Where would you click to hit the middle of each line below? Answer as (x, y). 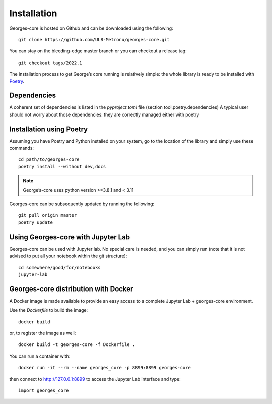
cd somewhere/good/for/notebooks (59, 268)
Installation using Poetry (49, 129)
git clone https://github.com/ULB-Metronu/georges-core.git (94, 40)
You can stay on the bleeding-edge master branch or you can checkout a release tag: (98, 51)
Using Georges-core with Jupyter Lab (70, 237)
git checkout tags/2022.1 (50, 63)
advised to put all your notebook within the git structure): (68, 256)
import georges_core (44, 390)
